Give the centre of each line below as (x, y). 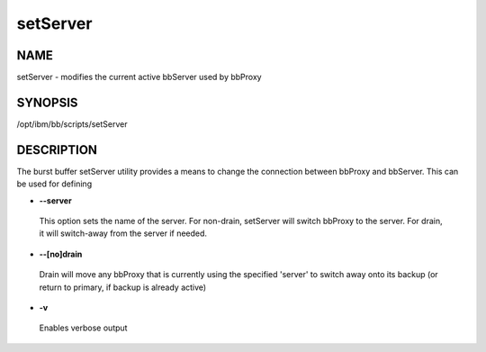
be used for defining (54, 184)
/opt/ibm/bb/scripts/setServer (72, 124)
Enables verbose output (83, 328)
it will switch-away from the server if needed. (123, 233)
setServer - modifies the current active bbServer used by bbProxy (139, 77)
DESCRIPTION (57, 150)
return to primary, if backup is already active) (123, 287)
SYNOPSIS (47, 102)
